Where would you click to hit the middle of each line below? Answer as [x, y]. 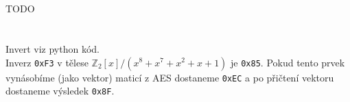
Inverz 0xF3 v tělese [47, 62]
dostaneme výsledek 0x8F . [60, 91]
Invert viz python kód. [52, 48]
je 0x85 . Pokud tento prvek [288, 62]
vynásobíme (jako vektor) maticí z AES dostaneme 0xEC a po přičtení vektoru [170, 77]
